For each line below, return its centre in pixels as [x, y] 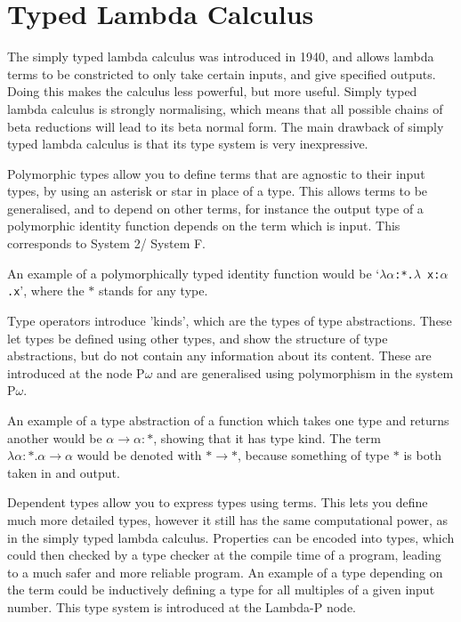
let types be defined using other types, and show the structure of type [198, 338]
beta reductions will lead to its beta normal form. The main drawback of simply [226, 126]
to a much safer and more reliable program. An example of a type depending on [225, 572]
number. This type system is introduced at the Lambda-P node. [182, 606]
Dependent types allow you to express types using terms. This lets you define [218, 502]
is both [422, 455]
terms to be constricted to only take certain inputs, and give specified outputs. [222, 73]
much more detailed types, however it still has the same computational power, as [228, 519]
